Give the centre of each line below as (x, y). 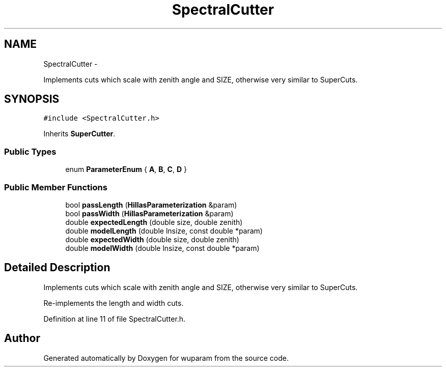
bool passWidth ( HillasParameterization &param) (149, 213)
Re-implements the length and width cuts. (114, 303)
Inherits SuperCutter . (79, 134)
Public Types (30, 151)
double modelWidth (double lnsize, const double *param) (162, 248)
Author (22, 338)
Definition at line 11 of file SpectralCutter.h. (115, 319)
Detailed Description (57, 268)
